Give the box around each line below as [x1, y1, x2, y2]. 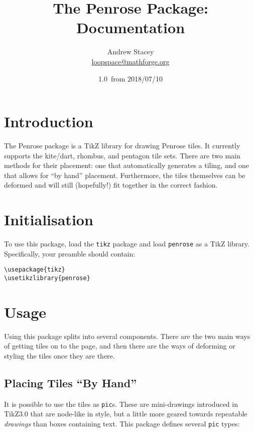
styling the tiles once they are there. [4, 351, 115, 361]
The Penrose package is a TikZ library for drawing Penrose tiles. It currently [4, 140, 240, 151]
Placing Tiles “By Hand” [4, 375, 137, 390]
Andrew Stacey [107, 46, 154, 57]
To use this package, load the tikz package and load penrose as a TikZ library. [4, 238, 249, 249]
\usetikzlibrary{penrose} [4, 275, 90, 282]
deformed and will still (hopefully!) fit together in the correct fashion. [4, 180, 218, 190]
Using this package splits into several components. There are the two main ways [4, 330, 250, 341]
